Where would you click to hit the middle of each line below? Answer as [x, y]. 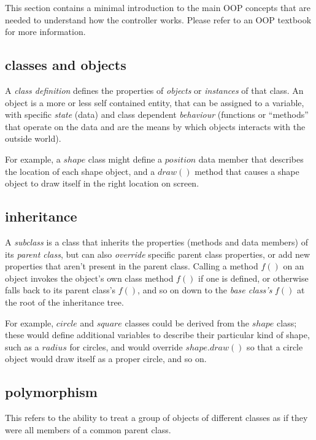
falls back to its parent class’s [60, 290]
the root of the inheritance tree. [64, 302]
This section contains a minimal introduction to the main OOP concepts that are [158, 7]
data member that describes [251, 159]
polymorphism [51, 392]
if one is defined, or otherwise [253, 278]
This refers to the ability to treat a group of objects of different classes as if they [156, 418]
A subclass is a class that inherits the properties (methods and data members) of [156, 241]
